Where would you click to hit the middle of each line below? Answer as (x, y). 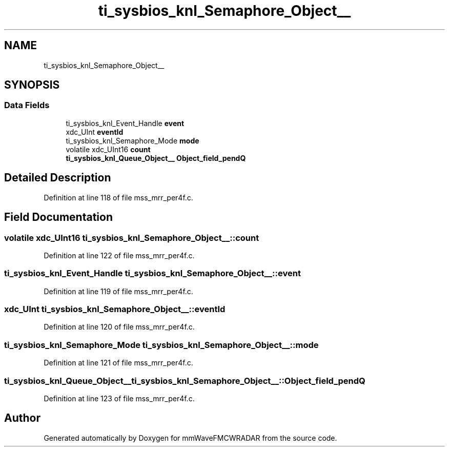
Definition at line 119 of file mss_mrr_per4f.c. (118, 291)
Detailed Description (58, 178)
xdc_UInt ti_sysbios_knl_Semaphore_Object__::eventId (115, 309)
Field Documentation (58, 217)
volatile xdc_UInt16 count (108, 149)
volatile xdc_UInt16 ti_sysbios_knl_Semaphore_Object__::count (132, 238)
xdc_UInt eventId (95, 132)
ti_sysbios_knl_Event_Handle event (125, 123)
